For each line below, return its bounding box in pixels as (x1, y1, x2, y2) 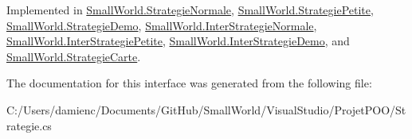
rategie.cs (6, 117, 52, 133)
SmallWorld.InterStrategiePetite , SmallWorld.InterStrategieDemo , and (6, 33, 350, 49)
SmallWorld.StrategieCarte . (6, 48, 141, 64)
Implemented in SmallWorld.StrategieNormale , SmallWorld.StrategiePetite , (6, 2, 374, 17)
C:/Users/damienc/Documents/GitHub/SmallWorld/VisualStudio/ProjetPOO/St (6, 101, 406, 118)
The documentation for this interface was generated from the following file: (6, 75, 372, 91)
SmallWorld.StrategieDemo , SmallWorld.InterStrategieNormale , (6, 17, 317, 33)
